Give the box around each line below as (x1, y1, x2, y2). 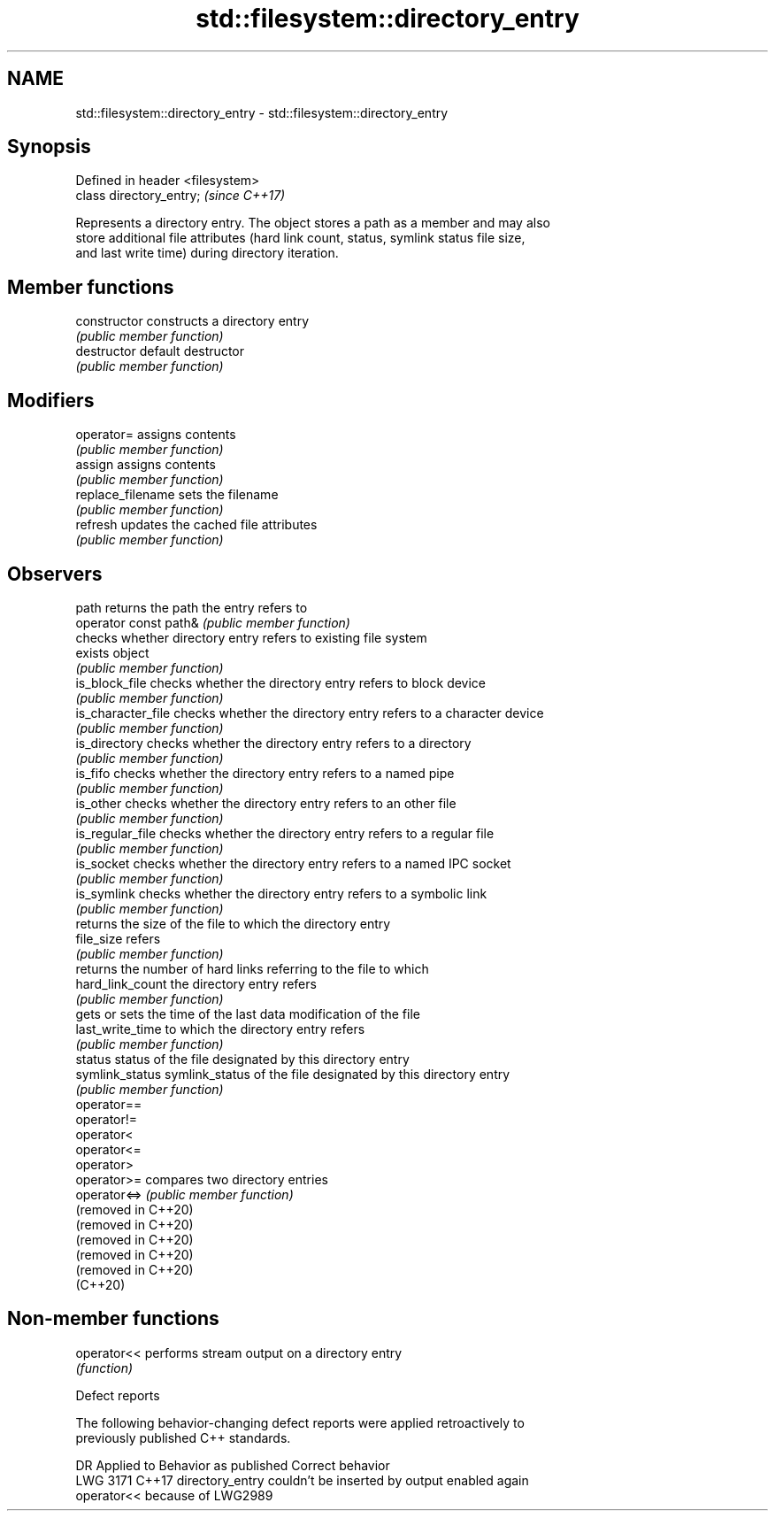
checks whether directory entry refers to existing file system (75, 629, 427, 645)
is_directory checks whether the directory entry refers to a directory (75, 735, 472, 751)
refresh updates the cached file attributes (75, 517, 318, 533)
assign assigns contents (75, 457, 216, 473)
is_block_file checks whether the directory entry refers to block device (75, 674, 487, 690)
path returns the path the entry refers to (75, 599, 308, 615)
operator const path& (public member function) (75, 614, 350, 630)
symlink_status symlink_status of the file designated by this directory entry (75, 1066, 510, 1082)
